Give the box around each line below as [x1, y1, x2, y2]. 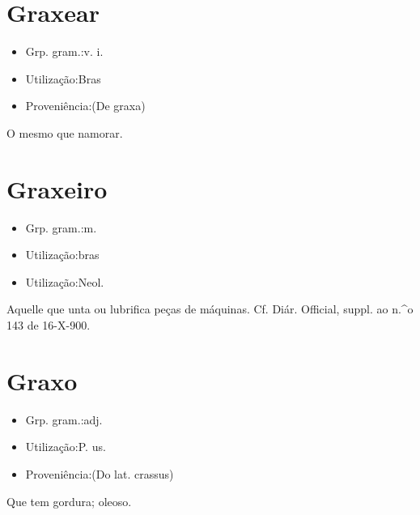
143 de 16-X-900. [6, 317, 91, 333]
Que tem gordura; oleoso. [6, 492, 132, 509]
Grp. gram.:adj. [25, 411, 103, 428]
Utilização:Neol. [25, 273, 104, 290]
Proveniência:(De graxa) [25, 97, 146, 114]
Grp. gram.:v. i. [25, 43, 104, 60]
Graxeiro [6, 172, 108, 205]
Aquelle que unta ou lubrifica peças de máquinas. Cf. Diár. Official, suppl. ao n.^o [6, 300, 414, 317]
